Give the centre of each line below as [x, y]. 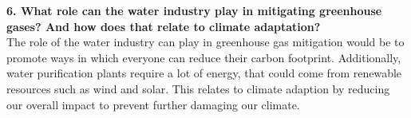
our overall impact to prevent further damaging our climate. [153, 104]
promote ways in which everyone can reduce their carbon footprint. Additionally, [204, 57]
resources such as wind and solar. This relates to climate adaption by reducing [198, 88]
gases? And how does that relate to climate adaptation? [164, 26]
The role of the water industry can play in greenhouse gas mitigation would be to [205, 42]
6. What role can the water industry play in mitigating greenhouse [194, 10]
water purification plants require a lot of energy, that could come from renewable [204, 73]
